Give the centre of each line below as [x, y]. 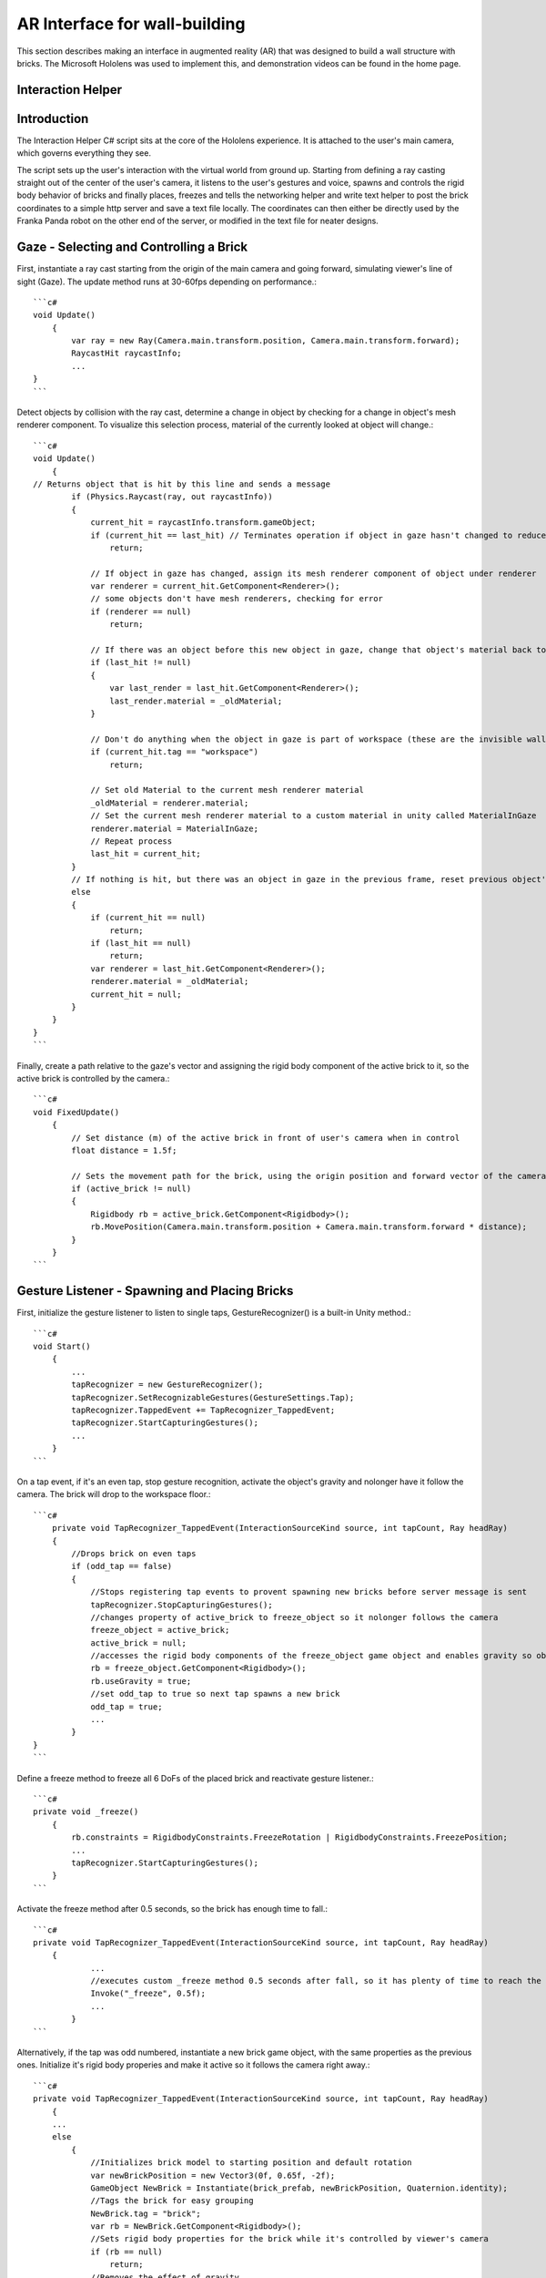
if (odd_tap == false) [122, 1566]
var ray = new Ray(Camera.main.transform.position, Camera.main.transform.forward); [266, 341]
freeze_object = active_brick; [160, 1630]
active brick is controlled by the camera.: [93, 1078]
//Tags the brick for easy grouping [172, 2201]
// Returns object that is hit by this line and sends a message [182, 484]
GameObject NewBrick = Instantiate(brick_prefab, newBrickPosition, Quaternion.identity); [299, 2188]
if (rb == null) [126, 2252]
